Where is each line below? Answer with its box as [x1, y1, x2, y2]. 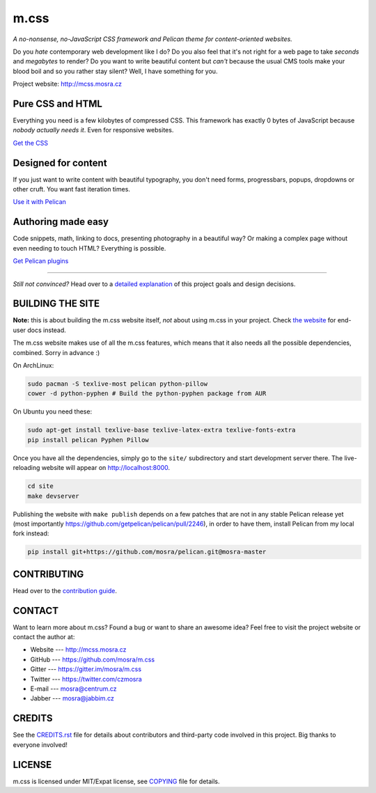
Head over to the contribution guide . [13, 586, 118, 595]
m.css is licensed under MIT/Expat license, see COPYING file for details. [13, 777, 220, 785]
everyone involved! [13, 740, 68, 748]
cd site [27, 482, 54, 490]
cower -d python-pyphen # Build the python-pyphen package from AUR [27, 390, 267, 398]
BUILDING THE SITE [13, 298, 100, 310]
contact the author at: [13, 633, 75, 641]
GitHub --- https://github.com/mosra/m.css [30, 655, 155, 664]
